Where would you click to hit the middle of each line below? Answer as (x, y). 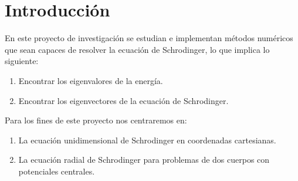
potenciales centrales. (57, 171)
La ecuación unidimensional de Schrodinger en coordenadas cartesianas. (147, 140)
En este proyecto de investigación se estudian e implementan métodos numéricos (149, 38)
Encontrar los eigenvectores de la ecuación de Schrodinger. (123, 100)
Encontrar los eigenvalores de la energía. (91, 80)
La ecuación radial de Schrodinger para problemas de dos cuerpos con (144, 160)
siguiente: (22, 61)
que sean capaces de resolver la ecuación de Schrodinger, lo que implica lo (137, 49)
